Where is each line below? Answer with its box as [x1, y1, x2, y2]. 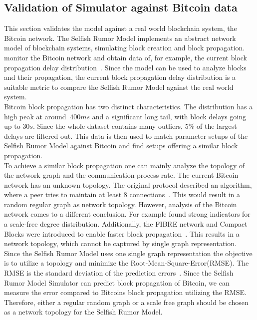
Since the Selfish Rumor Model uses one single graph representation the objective [4, 248, 253, 258]
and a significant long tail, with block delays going [92, 111, 246, 121]
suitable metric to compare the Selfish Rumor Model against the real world [4, 81, 234, 92]
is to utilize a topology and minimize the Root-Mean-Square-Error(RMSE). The [4, 258, 249, 268]
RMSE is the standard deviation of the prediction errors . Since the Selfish [4, 268, 234, 278]
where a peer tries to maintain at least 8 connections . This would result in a [4, 189, 241, 200]
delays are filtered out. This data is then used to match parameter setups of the [4, 130, 248, 141]
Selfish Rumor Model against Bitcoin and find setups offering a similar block [4, 140, 238, 151]
